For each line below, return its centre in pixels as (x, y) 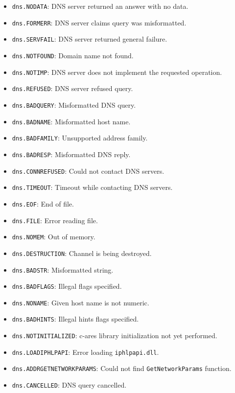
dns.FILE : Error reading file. (55, 220)
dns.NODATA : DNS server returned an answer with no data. (100, 6)
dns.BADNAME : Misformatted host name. (71, 121)
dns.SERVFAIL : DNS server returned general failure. (90, 39)
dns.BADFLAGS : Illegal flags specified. (67, 286)
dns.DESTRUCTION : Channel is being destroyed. (82, 253)
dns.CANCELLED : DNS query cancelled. (69, 385)
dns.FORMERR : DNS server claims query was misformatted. (99, 22)
